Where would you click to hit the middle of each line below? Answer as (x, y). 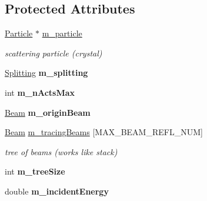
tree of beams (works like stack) (61, 151)
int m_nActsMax (40, 92)
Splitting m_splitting (46, 73)
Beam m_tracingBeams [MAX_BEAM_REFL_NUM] (104, 132)
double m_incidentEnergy (57, 191)
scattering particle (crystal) (54, 53)
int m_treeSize (35, 171)
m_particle (62, 33)
